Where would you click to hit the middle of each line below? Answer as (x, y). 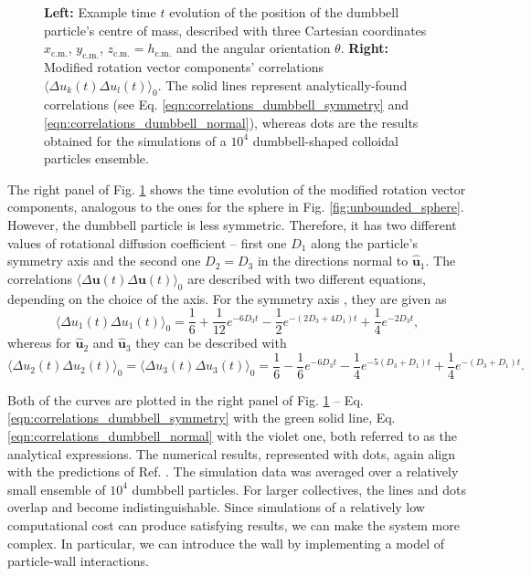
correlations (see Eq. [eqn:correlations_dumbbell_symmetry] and (226, 105)
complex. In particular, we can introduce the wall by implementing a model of (226, 543)
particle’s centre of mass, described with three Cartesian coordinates (235, 30)
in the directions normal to (333, 261)
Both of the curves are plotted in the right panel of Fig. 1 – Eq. (186, 399)
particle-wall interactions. (78, 561)
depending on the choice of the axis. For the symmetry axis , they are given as (227, 298)
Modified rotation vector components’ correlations (184, 66)
